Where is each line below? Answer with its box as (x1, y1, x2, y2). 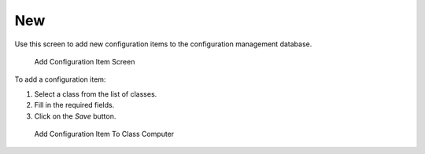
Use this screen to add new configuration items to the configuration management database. (14, 39, 312, 49)
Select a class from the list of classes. (34, 89, 157, 98)
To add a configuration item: (14, 75, 106, 84)
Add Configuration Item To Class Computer (34, 129, 175, 138)
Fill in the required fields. (34, 101, 115, 110)
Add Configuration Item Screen (34, 57, 135, 66)
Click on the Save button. (34, 111, 116, 121)
